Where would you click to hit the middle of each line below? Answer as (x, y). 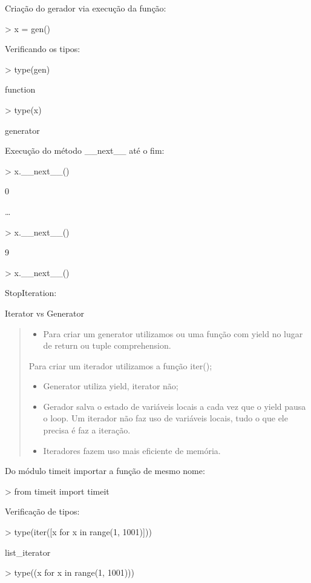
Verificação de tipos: (42, 511)
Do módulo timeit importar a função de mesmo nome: (105, 471)
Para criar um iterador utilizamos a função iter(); (120, 365)
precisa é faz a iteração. (87, 430)
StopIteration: (31, 293)
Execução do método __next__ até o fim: (85, 150)
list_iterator (28, 552)
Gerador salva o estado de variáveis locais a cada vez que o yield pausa (175, 406)
